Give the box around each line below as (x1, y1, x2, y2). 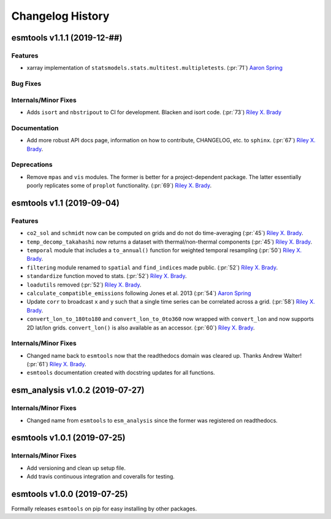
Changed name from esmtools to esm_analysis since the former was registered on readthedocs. (26, 417, 278, 424)
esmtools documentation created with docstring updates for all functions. (26, 369, 215, 377)
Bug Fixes (11, 80, 42, 88)
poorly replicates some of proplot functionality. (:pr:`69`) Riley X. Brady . (26, 182, 212, 190)
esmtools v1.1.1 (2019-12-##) (11, 33, 123, 43)
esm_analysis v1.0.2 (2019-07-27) (11, 385, 145, 396)
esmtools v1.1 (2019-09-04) (11, 198, 120, 208)
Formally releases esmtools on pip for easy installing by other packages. (11, 505, 197, 512)
